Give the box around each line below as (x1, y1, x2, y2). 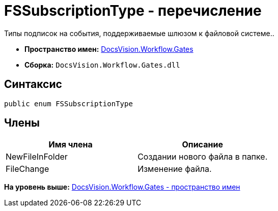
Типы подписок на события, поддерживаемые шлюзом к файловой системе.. (4, 28, 274, 38)
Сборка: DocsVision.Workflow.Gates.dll (24, 60, 180, 69)
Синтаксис (4, 78, 62, 91)
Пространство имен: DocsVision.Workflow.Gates (24, 44, 193, 53)
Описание (182, 139, 223, 150)
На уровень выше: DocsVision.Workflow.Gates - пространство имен (4, 183, 240, 192)
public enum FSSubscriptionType (4, 99, 133, 108)
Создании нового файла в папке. (137, 152, 268, 162)
